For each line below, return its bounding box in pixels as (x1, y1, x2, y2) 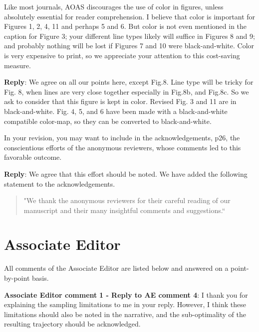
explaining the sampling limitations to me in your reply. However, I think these (4, 299, 246, 310)
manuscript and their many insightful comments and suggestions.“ (23, 205, 226, 215)
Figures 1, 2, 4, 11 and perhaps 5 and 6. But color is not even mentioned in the (4, 21, 247, 31)
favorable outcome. (4, 152, 62, 162)
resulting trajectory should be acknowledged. (4, 319, 141, 329)
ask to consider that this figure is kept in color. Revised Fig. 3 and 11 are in (4, 96, 237, 107)
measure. (4, 60, 31, 70)
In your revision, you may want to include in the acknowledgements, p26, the (4, 132, 240, 143)
